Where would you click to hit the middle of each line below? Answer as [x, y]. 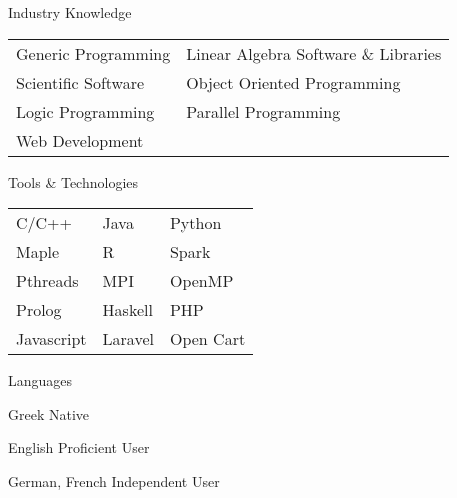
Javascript [51, 339]
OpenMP [201, 281]
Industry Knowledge [70, 12]
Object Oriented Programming [293, 82]
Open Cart [207, 339]
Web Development [80, 140]
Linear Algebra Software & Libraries [314, 53]
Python [195, 223]
